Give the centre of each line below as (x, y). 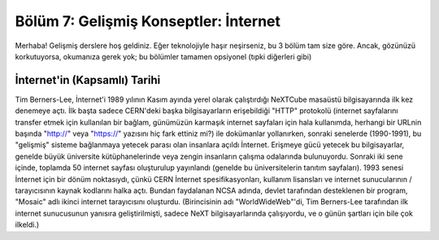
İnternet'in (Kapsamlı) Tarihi (88, 80)
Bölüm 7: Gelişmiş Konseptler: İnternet (148, 21)
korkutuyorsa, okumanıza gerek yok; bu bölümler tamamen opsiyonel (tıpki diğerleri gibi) (163, 56)
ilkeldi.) (27, 225)
